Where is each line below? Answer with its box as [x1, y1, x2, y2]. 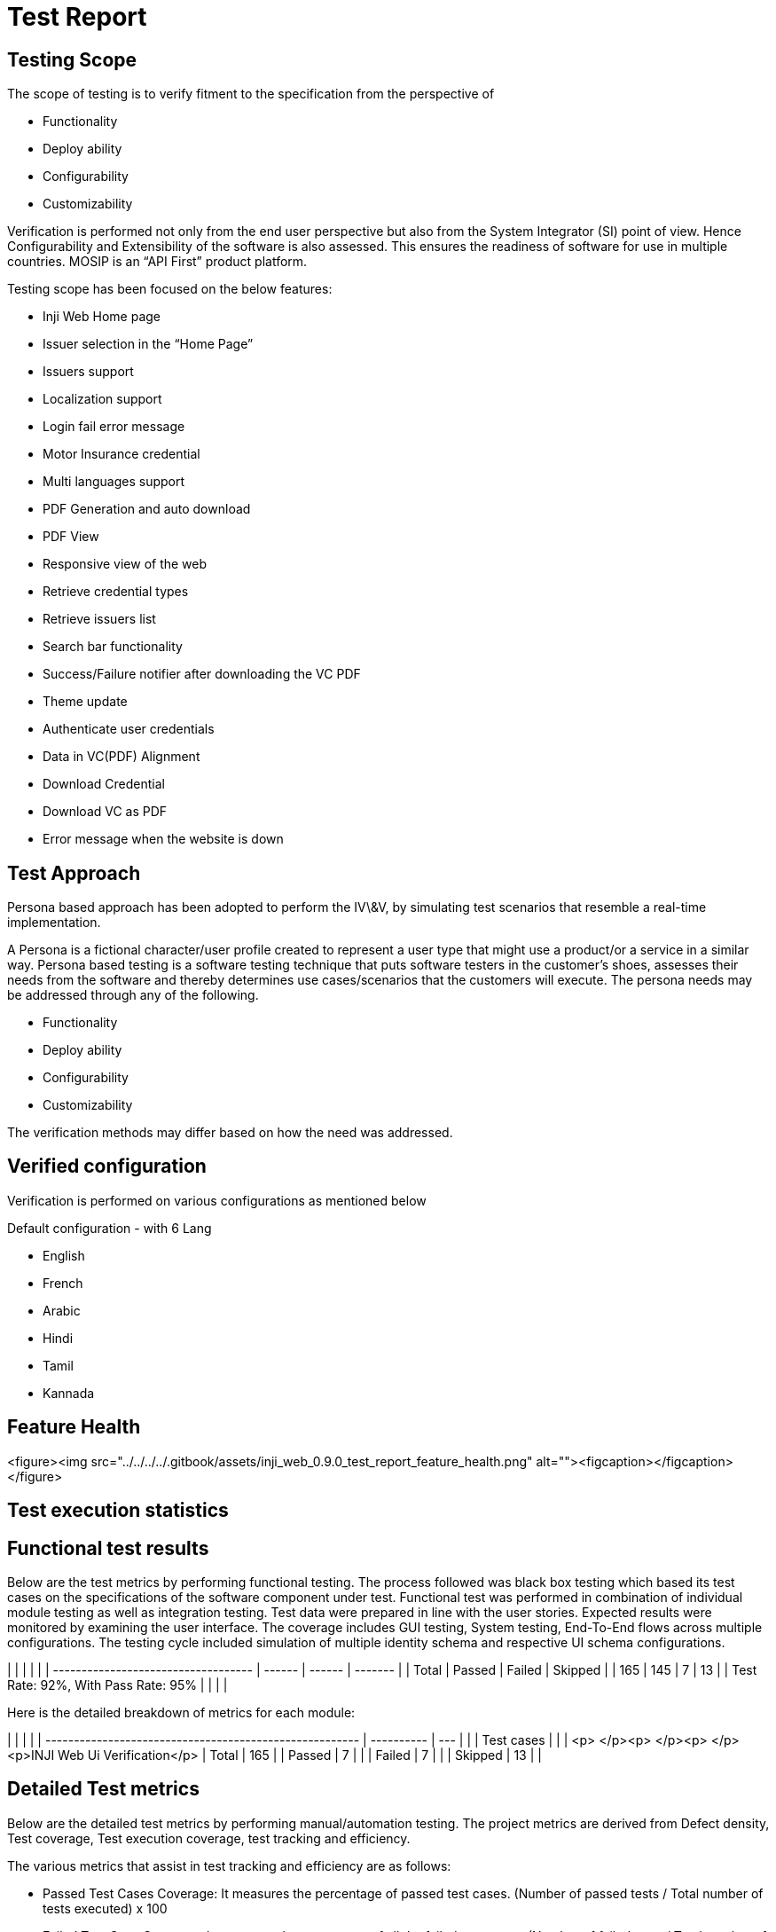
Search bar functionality [43, 639, 183, 655]
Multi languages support [43, 474, 185, 490]
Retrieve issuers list [43, 611, 156, 627]
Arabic [43, 1302, 81, 1318]
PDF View [43, 529, 99, 545]
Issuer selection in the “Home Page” [43, 336, 254, 352]
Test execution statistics [7, 1499, 229, 1522]
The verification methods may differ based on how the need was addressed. [7, 1125, 453, 1141]
